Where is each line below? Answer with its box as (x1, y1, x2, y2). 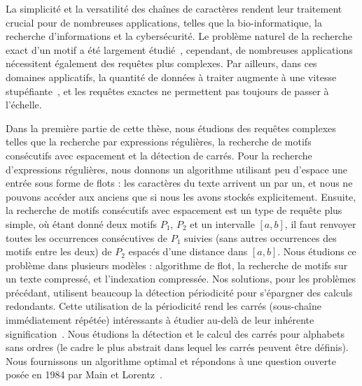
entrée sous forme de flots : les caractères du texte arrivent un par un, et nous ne (6, 176, 353, 190)
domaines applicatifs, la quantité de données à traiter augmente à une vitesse (6, 69, 337, 84)
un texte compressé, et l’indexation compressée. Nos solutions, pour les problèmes (6, 271, 356, 286)
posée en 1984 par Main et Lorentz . (6, 367, 162, 382)
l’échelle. (6, 97, 42, 112)
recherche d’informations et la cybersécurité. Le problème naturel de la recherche (6, 29, 352, 43)
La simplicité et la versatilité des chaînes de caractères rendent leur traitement (6, 1, 342, 15)
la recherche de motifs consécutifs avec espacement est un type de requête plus (6, 203, 342, 217)
